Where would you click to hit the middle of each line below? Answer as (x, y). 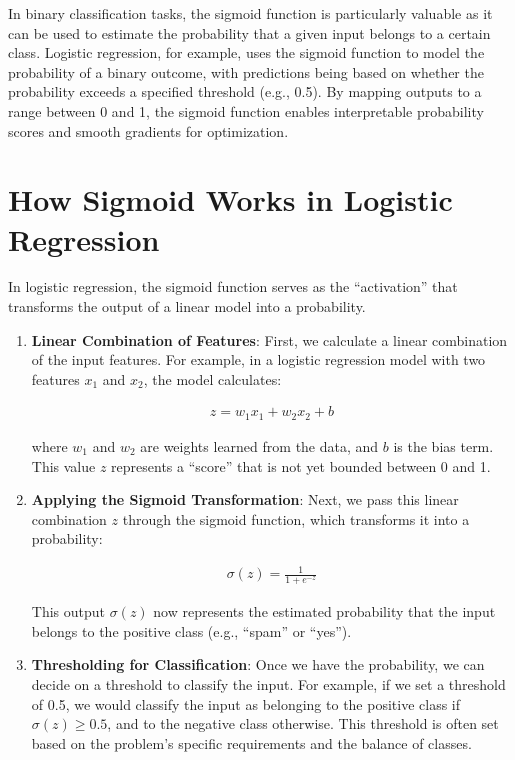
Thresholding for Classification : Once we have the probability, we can (258, 664)
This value (63, 465)
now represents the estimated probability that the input (324, 611)
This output (68, 611)
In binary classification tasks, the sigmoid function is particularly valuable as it (250, 13)
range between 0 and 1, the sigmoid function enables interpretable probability (246, 110)
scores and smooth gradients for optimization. (148, 130)
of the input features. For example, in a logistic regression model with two (258, 359)
